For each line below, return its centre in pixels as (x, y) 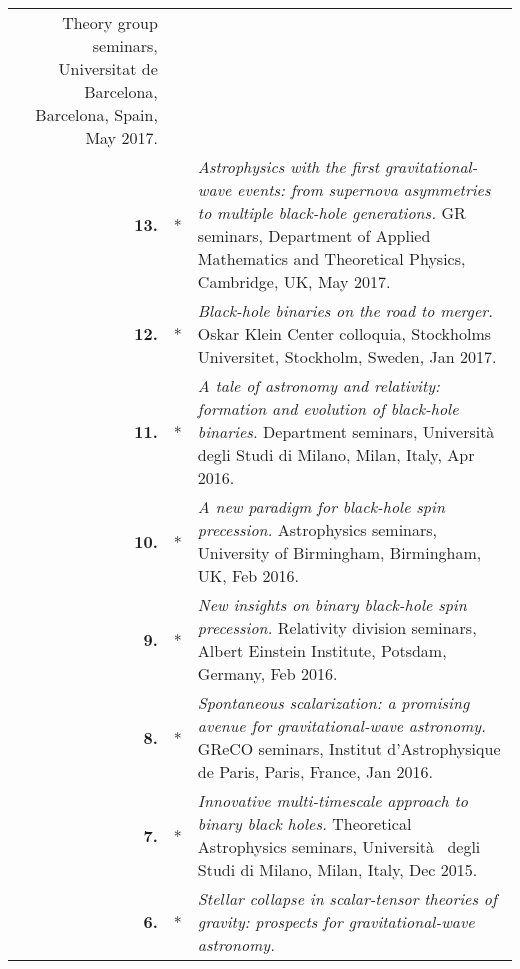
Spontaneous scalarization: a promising (333, 702)
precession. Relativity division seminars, (337, 627)
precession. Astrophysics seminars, (317, 529)
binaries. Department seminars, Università (346, 431)
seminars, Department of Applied (314, 235)
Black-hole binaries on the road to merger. (345, 310)
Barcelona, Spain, (96, 114)
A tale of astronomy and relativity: (318, 385)
